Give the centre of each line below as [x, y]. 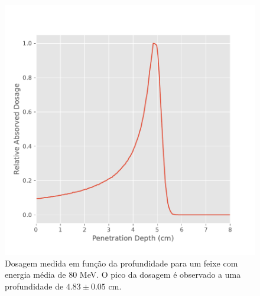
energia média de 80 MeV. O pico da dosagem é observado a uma [123, 274]
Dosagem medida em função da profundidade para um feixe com [121, 263]
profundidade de [34, 286]
